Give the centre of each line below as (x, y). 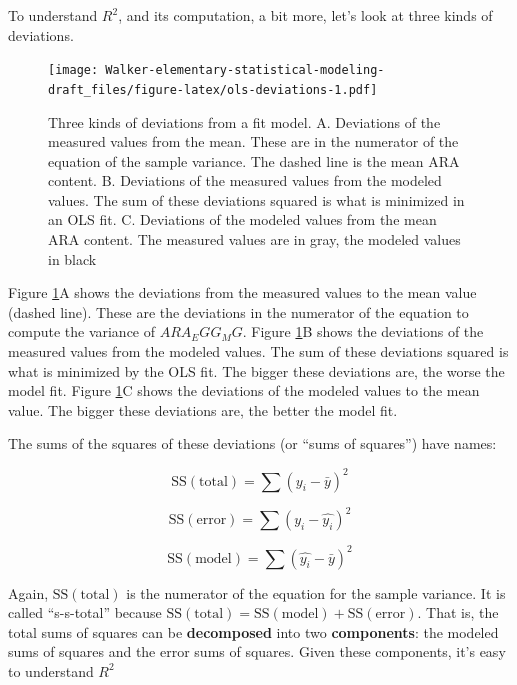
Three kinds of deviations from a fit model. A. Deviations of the (244, 121)
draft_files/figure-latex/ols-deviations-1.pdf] (213, 89)
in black (72, 258)
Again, (28, 592)
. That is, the (458, 612)
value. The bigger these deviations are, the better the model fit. (203, 409)
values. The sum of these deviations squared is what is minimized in (256, 199)
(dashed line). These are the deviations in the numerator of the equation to (238, 311)
